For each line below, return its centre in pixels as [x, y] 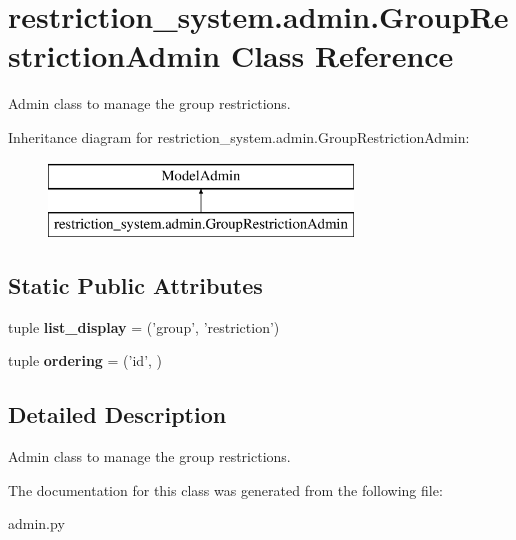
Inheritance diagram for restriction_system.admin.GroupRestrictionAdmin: [239, 136]
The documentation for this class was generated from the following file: [225, 489]
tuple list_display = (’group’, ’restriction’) [144, 326]
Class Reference [342, 55]
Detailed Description [117, 414]
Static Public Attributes [135, 285]
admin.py [36, 523]
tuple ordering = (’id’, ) [85, 360]
